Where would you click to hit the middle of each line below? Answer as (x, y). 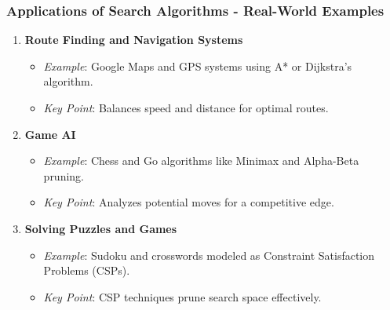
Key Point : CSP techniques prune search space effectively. (182, 296)
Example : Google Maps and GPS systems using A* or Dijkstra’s (198, 66)
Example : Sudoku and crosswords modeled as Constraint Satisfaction (209, 255)
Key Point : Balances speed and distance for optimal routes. (186, 108)
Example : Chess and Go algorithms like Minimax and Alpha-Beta (201, 160)
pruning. (64, 175)
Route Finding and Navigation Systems (134, 40)
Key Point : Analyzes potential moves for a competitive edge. (189, 202)
